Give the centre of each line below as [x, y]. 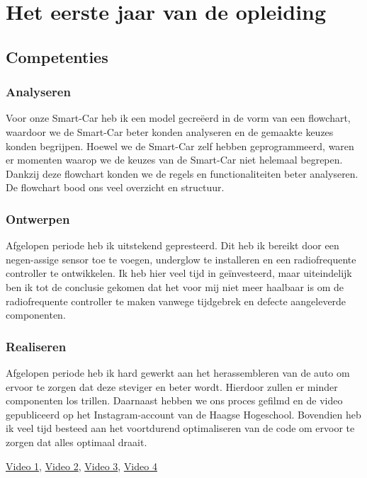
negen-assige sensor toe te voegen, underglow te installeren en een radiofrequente [181, 259]
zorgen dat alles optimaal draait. [77, 442]
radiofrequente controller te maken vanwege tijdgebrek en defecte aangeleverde [176, 301]
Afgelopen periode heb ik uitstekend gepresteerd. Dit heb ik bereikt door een [173, 245]
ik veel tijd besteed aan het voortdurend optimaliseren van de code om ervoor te [180, 428]
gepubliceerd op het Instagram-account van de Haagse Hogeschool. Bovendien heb [183, 414]
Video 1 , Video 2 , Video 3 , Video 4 [81, 466]
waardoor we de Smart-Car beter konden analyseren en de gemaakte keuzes [170, 131]
